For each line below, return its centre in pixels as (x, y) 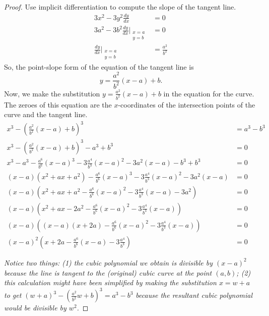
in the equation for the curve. (209, 93)
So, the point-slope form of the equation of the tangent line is (99, 66)
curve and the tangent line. (46, 114)
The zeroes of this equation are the (58, 104)
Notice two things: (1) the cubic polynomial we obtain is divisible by (109, 262)
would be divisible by (35, 308)
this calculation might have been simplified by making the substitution (110, 282)
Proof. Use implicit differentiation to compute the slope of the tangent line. (120, 7)
